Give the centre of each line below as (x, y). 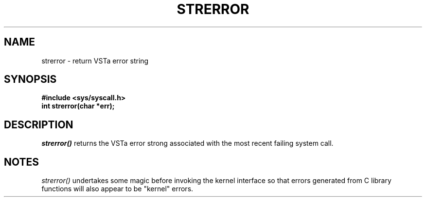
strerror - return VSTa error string (95, 61)
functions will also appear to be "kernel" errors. (117, 189)
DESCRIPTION (39, 124)
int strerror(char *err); (78, 106)
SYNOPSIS (30, 79)
